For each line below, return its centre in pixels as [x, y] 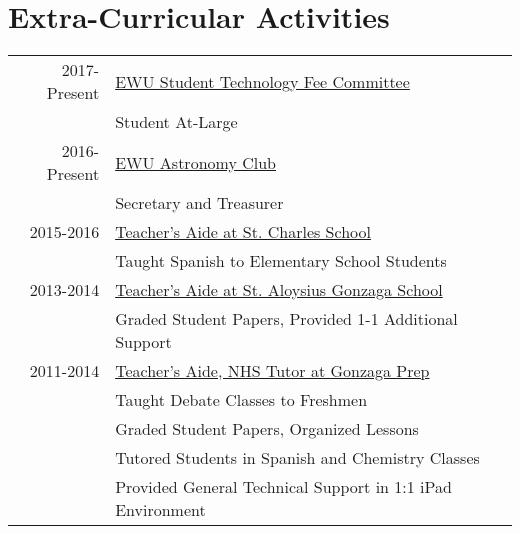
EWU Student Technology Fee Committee [262, 81]
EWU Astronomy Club [195, 162]
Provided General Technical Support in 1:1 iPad [283, 487]
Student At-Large [176, 122]
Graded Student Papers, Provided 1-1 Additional [286, 319]
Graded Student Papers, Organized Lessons [267, 429]
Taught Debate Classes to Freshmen [241, 400]
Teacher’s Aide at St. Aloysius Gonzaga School [279, 290]
